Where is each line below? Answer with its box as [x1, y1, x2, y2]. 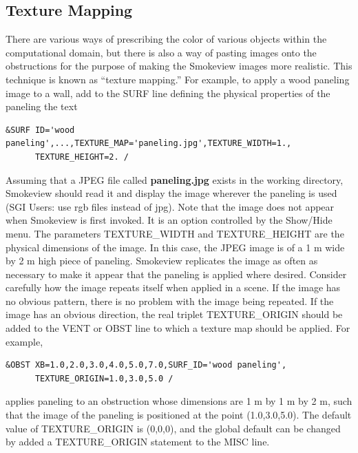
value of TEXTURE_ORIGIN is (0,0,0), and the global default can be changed [6, 421, 341, 435]
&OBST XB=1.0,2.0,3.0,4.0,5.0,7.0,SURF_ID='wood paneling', [6, 360, 287, 370]
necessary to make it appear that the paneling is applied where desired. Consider [6, 266, 347, 281]
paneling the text [6, 99, 78, 114]
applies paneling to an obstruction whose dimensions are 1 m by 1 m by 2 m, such [6, 394, 352, 408]
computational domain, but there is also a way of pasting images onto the [6, 45, 317, 59]
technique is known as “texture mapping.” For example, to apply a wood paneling [6, 72, 350, 86]
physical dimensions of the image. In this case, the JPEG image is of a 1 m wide [6, 240, 345, 254]
